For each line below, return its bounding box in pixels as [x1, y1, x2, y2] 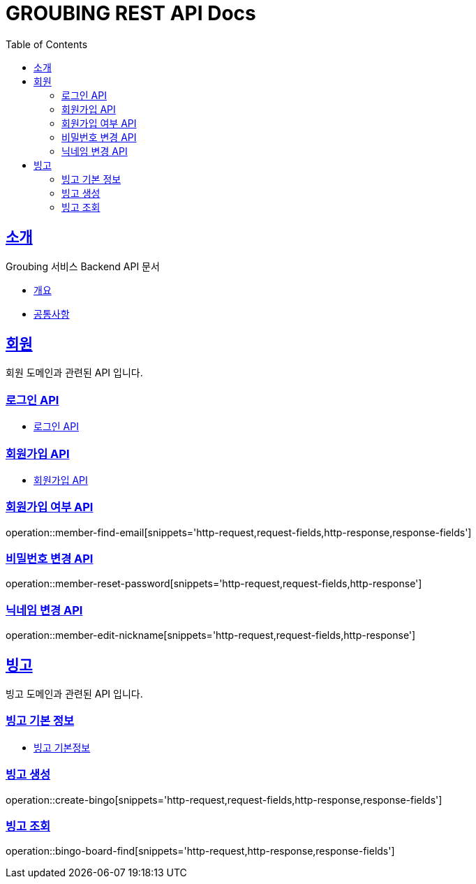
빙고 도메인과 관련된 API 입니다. [6, 688, 143, 700]
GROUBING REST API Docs [6, 1, 256, 25]
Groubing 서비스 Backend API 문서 [6, 260, 160, 272]
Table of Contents [6, 38, 88, 50]
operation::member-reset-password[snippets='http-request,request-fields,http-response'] [6, 577, 422, 590]
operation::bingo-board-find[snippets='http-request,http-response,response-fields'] [6, 845, 395, 857]
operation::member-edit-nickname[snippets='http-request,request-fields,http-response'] [6, 629, 416, 642]
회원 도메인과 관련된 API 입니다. [6, 367, 143, 379]
